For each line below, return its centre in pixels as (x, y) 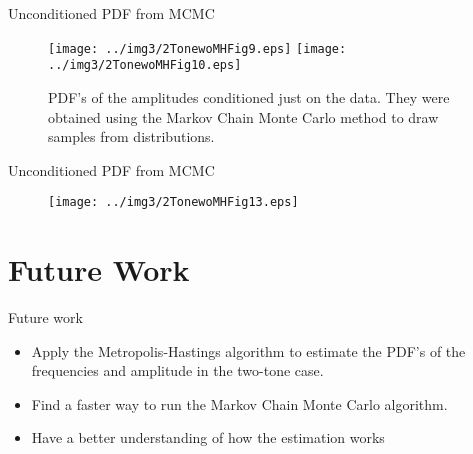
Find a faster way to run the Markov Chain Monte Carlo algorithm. (239, 403)
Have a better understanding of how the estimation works (208, 437)
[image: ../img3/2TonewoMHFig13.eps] (173, 202)
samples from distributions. (131, 136)
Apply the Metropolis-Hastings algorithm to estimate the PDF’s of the (248, 350)
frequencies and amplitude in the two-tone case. (177, 370)
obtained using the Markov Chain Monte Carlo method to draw (243, 116)
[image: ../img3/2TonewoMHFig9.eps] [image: (197, 48)
